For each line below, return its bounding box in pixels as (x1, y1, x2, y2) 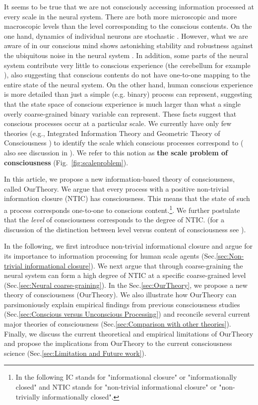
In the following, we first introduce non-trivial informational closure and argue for (4, 241, 253, 251)
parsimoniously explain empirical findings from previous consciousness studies (4, 299, 240, 309)
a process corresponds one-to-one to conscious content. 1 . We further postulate (4, 203, 240, 215)
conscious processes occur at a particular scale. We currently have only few (4, 118, 232, 129)
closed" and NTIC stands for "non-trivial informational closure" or (15, 382, 217, 392)
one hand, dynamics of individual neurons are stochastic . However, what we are (4, 30, 248, 41)
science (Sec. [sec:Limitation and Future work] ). (4, 347, 146, 358)
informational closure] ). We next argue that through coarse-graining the (24, 260, 243, 270)
